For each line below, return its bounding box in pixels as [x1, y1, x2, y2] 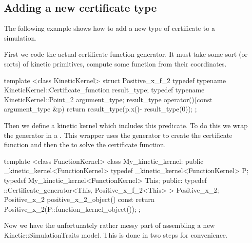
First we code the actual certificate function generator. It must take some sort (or [4, 49, 248, 59]
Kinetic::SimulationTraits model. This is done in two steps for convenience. [4, 229, 228, 240]
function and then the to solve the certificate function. [4, 139, 166, 150]
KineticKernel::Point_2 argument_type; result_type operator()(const [4, 94, 213, 104]
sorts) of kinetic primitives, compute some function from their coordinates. [4, 58, 227, 68]
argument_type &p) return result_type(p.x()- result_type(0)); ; [4, 104, 197, 114]
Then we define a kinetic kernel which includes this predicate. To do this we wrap [4, 120, 248, 130]
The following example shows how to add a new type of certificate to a [4, 23, 215, 33]
